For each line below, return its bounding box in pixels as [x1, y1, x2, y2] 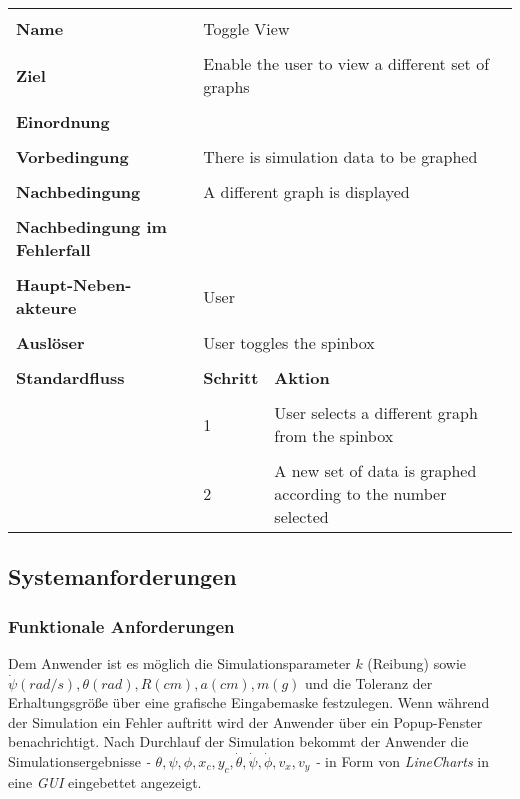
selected [274, 505, 329, 528]
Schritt [203, 366, 259, 389]
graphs [203, 75, 250, 98]
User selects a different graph [274, 401, 478, 424]
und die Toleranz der [305, 672, 433, 693]
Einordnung [16, 110, 110, 133]
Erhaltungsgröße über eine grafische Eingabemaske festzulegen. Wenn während [8, 692, 490, 713]
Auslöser [16, 331, 85, 354]
